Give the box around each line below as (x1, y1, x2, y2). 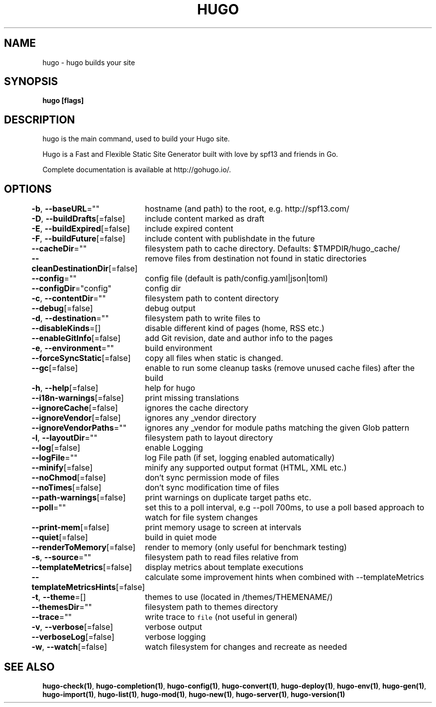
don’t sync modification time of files (145, 482, 279, 493)
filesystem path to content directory (145, 293, 279, 304)
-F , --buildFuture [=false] (31, 234, 125, 244)
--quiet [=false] (31, 532, 88, 543)
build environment (145, 343, 213, 353)
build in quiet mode (145, 532, 217, 543)
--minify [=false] (31, 463, 93, 473)
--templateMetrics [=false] (31, 562, 132, 573)
